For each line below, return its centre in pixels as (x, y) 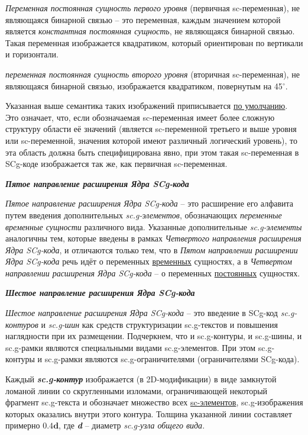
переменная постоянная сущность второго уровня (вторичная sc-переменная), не (153, 74)
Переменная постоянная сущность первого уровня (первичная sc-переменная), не (153, 8)
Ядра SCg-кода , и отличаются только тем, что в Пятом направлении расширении (152, 249)
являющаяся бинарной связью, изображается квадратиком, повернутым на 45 (144, 86)
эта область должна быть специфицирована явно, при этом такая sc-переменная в (152, 152)
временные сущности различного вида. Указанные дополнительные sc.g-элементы (154, 226)
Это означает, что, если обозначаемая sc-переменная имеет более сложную (140, 117)
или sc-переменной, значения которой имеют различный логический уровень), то (152, 140)
